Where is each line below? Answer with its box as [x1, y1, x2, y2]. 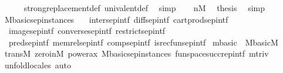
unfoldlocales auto [4, 58, 71, 71]
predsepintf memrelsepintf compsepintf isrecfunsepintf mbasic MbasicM [8, 36, 278, 48]
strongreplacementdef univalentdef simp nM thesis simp [23, 2, 265, 13]
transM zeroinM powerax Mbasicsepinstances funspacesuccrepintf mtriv [4, 47, 269, 60]
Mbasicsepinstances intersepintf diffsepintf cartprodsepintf [4, 13, 228, 25]
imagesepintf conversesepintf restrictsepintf [8, 25, 166, 37]
